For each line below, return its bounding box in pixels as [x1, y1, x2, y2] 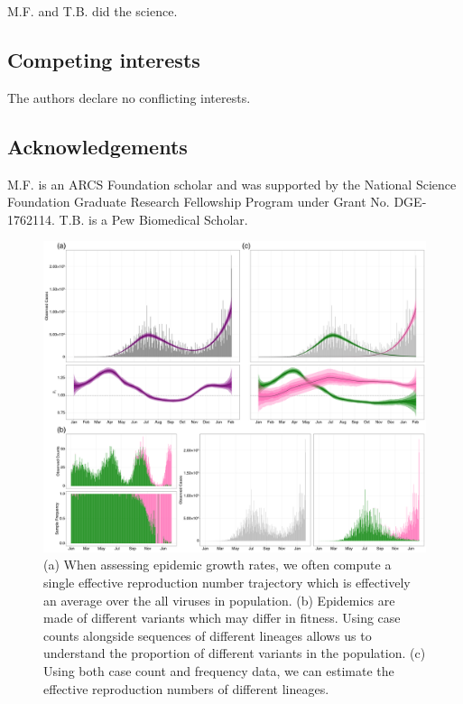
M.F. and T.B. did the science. [7, 2, 178, 20]
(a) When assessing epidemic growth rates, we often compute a [43, 555, 392, 574]
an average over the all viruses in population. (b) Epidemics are [43, 590, 395, 609]
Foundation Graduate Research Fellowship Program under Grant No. [7, 192, 390, 211]
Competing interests [7, 45, 200, 73]
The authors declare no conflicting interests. [7, 88, 251, 107]
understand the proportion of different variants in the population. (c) [43, 644, 426, 662]
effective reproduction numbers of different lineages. [43, 679, 329, 698]
